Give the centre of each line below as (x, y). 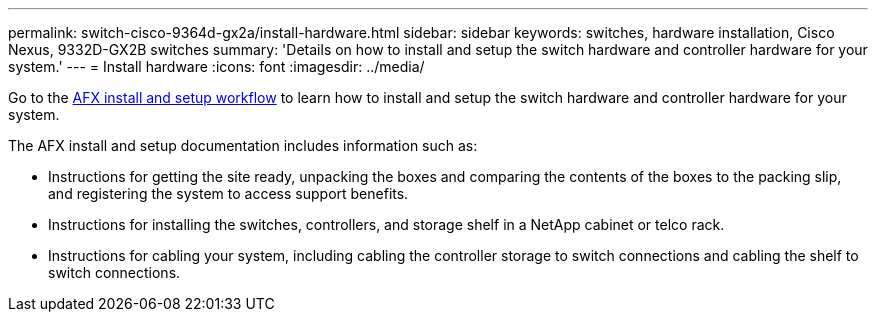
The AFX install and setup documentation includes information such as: (243, 145)
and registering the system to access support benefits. (228, 193)
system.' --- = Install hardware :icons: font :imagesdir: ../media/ (216, 66)
